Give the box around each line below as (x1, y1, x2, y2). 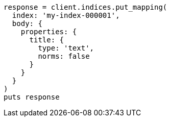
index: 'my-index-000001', (12, 11, 120, 19)
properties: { (20, 28, 77, 36)
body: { (12, 19, 42, 28)
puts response (4, 93, 60, 101)
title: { (29, 36, 64, 44)
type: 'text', (38, 44, 94, 52)
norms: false (38, 52, 90, 60)
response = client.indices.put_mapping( (4, 3, 167, 11)
